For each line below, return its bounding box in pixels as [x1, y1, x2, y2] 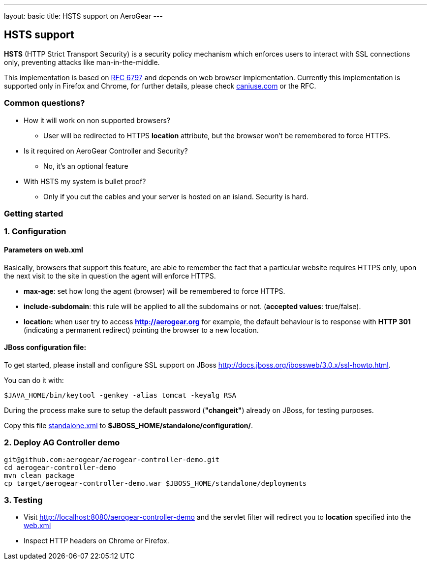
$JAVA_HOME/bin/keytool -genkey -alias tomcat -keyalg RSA [4, 391, 237, 399]
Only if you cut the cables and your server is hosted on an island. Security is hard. [43, 192, 309, 201]
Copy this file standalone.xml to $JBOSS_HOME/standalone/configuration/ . [4, 421, 253, 430]
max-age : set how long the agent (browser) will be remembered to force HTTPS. [24, 286, 285, 295]
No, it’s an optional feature [43, 161, 128, 170]
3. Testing [4, 495, 43, 505]
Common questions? [4, 98, 85, 108]
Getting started [4, 208, 63, 219]
